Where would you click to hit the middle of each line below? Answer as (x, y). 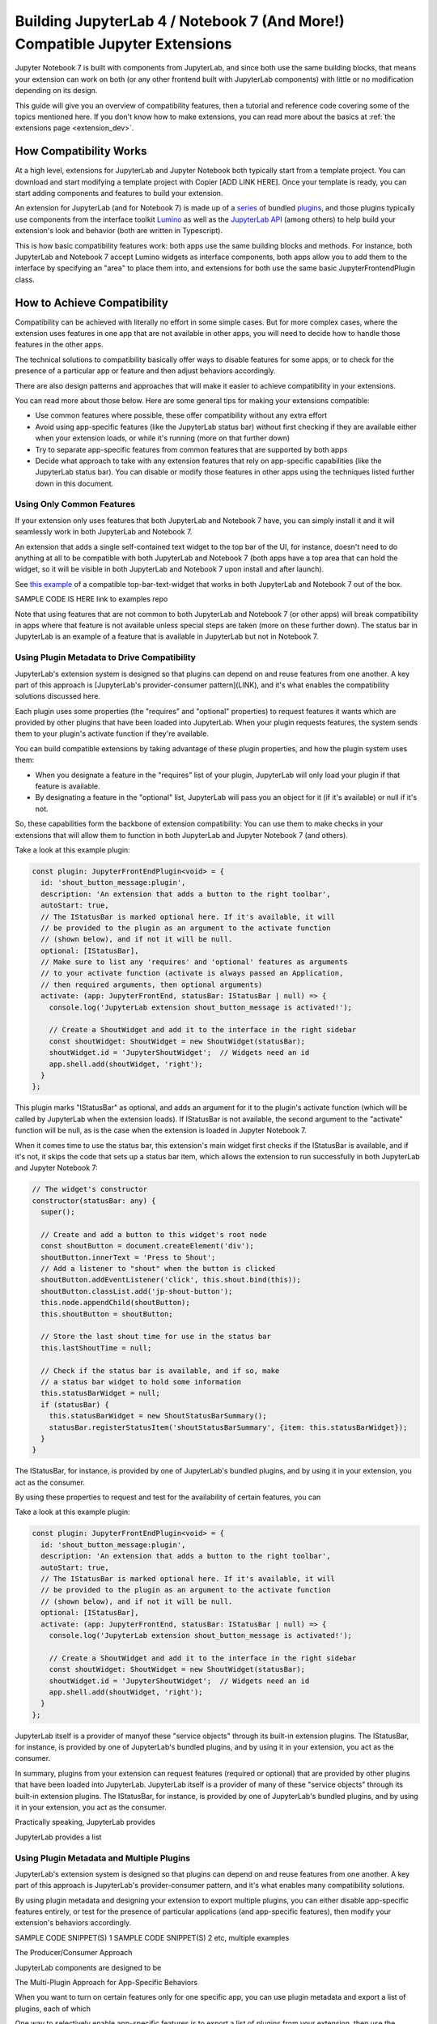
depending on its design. (56, 91)
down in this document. (74, 483)
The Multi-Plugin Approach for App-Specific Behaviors (106, 1983)
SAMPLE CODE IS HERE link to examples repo (91, 599)
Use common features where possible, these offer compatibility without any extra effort (181, 415)
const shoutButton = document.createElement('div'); (147, 1246)
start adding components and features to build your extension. (119, 193)
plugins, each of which (53, 2009)
